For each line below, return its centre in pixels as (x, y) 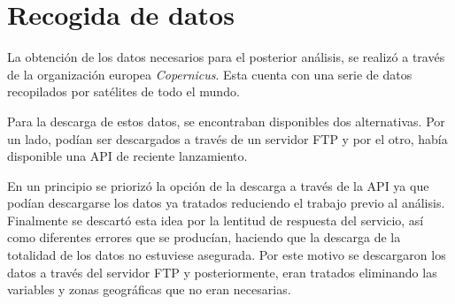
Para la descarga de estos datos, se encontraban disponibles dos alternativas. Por (226, 121)
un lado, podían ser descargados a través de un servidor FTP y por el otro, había (227, 138)
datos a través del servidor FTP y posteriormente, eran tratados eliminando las (222, 272)
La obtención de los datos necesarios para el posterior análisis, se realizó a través (226, 57)
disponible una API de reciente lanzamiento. (127, 156)
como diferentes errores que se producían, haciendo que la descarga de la (204, 237)
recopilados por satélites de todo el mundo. (123, 91)
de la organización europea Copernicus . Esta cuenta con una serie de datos (210, 74)
